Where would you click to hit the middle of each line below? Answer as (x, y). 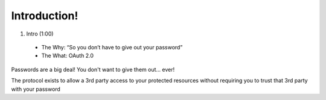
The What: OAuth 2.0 (67, 56)
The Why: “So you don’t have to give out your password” (112, 47)
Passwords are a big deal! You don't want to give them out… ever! (93, 69)
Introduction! (45, 16)
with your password (36, 89)
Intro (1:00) (40, 34)
